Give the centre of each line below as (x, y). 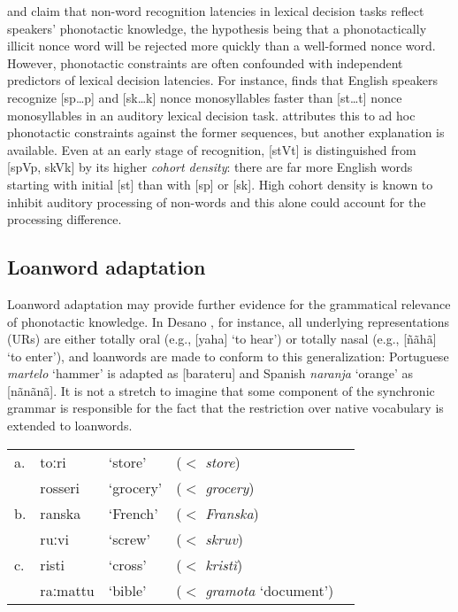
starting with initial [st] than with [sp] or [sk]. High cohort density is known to (220, 184)
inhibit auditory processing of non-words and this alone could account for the (217, 201)
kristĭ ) (224, 564)
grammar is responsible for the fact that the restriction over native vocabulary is (225, 408)
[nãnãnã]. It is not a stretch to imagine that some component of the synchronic (221, 390)
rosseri (60, 487)
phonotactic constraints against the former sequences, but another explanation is (226, 132)
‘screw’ (129, 538)
